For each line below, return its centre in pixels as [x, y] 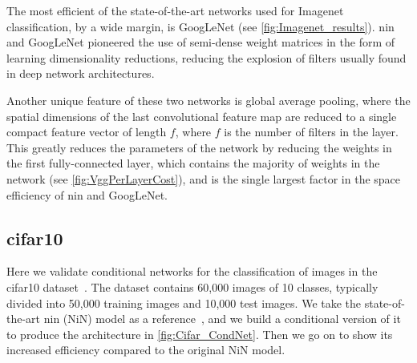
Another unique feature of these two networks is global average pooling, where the [208, 100]
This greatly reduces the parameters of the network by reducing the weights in [199, 147]
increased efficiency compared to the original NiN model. [146, 350]
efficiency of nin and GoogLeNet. [87, 194]
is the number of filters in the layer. [311, 132]
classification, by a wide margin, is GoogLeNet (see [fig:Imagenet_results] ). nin [200, 26]
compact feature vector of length [87, 132]
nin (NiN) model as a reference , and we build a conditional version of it [222, 319]
